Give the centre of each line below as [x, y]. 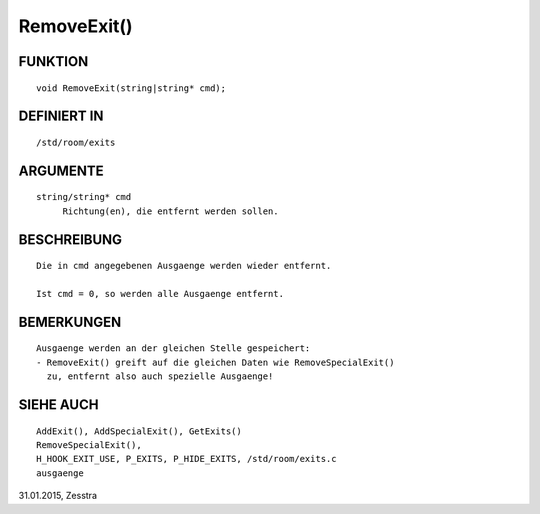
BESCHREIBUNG [70, 239]
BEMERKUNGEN [70, 321]
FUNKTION [53, 61]
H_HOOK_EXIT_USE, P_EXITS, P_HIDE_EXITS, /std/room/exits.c [186, 459]
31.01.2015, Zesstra [58, 496]
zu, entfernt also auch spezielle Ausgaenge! [160, 376]
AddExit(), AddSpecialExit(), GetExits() [139, 431]
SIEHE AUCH [58, 404]
